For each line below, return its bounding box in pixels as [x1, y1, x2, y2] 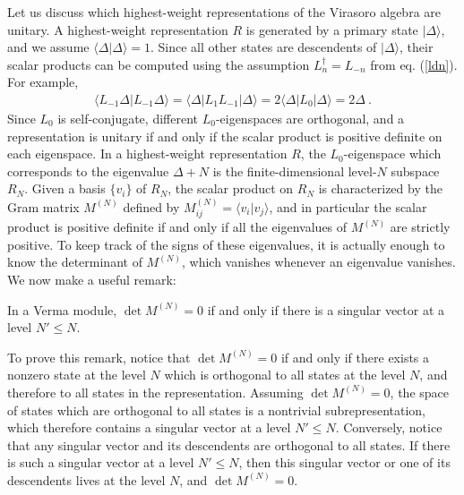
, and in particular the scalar [269, 197, 427, 216]
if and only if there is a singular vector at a [207, 300, 445, 319]
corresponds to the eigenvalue [7, 161, 169, 180]
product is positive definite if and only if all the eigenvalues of [7, 218, 348, 236]
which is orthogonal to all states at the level [164, 365, 406, 384]
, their [400, 38, 434, 56]
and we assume [7, 38, 90, 56]
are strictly [390, 218, 451, 236]
